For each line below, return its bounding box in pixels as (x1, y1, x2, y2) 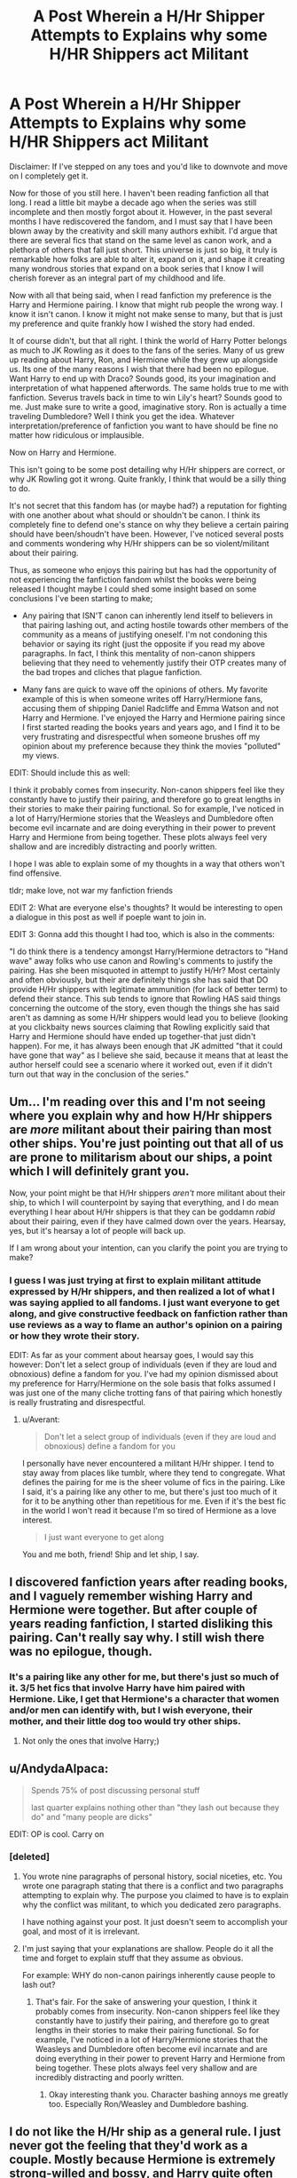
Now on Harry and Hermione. (9, 447, 117, 457)
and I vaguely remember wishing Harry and (9, 1588, 253, 1604)
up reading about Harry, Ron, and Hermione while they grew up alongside (9, 354, 278, 365)
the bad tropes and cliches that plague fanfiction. (21, 666, 202, 677)
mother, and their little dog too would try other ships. (9, 1715, 241, 1728)
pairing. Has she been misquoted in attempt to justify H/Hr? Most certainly (9, 965, 281, 975)
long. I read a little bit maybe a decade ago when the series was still (9, 197, 257, 208)
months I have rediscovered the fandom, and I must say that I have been (9, 216, 273, 227)
